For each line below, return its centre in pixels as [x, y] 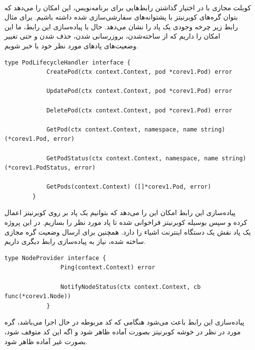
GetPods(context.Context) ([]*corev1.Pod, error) [129, 187]
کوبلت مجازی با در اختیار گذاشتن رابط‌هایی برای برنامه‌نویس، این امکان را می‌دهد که [128, 7]
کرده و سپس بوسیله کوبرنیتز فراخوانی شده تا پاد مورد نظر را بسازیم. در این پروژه [126, 222]
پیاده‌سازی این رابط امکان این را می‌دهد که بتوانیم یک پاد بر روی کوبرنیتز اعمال [120, 212]
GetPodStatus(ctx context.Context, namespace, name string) [146, 158]
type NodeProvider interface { [55, 258]
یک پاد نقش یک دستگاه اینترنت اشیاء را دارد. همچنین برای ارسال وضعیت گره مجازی [128, 231]
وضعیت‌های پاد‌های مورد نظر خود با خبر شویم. [71, 45]
